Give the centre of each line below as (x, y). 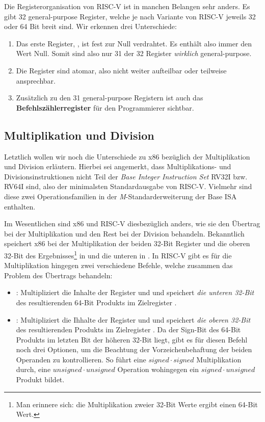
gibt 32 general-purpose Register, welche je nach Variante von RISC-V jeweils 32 (130, 16)
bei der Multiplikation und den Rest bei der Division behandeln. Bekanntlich (124, 233)
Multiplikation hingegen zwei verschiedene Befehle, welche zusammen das (118, 265)
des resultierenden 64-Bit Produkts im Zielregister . (96, 302)
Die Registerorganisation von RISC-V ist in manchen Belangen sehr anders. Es (127, 6)
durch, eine (33, 369)
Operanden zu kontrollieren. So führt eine (81, 359)
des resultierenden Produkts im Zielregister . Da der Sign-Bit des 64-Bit (128, 329)
